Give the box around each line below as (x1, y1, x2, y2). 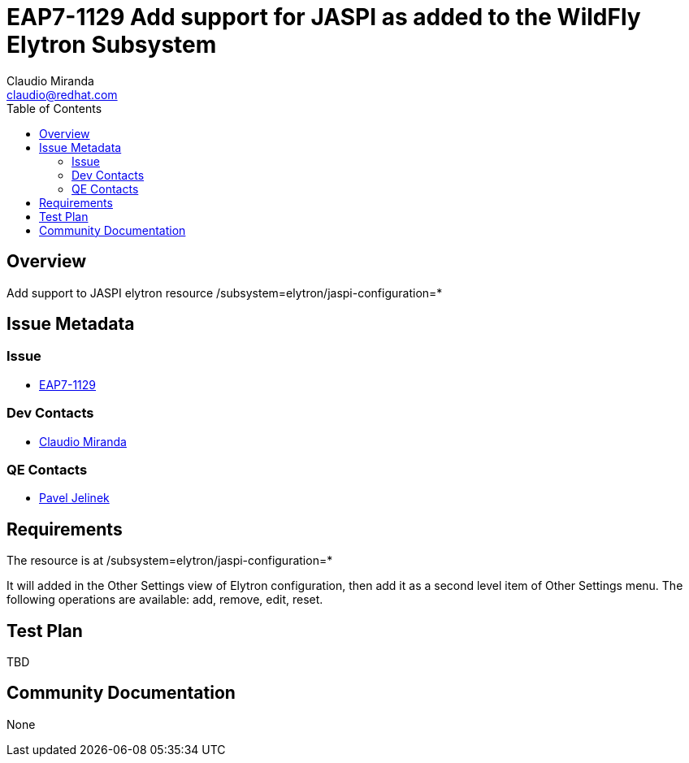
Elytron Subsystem (6, 31, 217, 59)
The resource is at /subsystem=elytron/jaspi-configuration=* (6, 553, 333, 568)
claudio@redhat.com (6, 87, 118, 102)
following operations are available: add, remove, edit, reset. (6, 592, 323, 607)
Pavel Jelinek (39, 491, 110, 505)
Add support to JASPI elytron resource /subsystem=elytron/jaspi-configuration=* (6, 285, 443, 300)
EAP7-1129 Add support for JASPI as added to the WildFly (6, 3, 641, 31)
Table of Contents (6, 101, 102, 115)
